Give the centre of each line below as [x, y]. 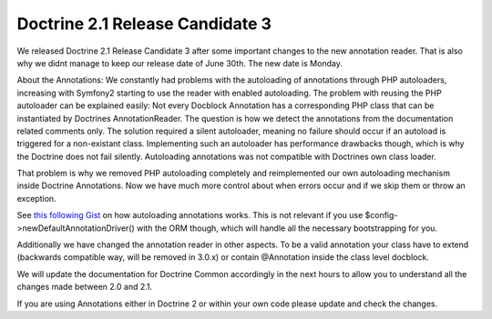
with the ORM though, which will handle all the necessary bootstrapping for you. [287, 228]
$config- [381, 215]
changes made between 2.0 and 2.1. [85, 287]
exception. [36, 198]
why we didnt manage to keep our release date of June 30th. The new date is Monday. [180, 63]
